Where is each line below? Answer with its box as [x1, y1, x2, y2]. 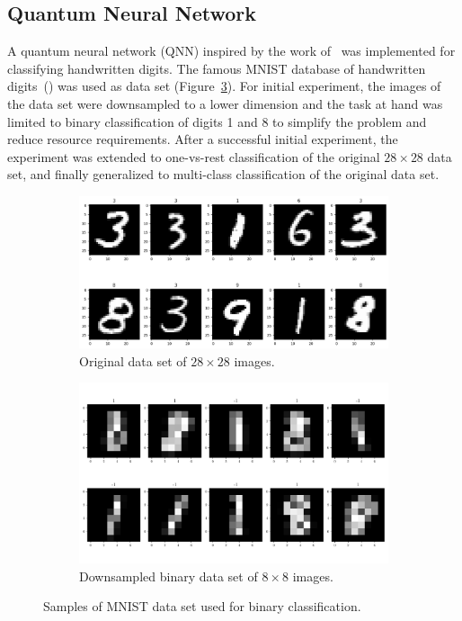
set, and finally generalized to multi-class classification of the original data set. [7, 165, 440, 184]
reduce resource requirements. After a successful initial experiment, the [7, 130, 398, 148]
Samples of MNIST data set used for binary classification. [43, 597, 361, 616]
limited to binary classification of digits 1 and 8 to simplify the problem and [7, 112, 427, 130]
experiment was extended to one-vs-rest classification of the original [7, 147, 380, 166]
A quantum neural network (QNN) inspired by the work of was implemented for [7, 41, 456, 60]
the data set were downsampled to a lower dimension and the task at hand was [7, 94, 443, 112]
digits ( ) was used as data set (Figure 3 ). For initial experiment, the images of [7, 76, 441, 95]
